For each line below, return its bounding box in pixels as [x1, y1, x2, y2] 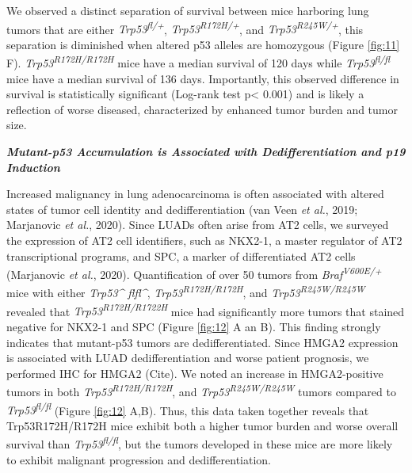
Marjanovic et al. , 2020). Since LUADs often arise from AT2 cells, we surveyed [6, 216, 389, 233]
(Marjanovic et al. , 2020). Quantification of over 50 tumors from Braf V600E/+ [6, 264, 382, 282]
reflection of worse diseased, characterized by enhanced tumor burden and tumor [6, 101, 399, 117]
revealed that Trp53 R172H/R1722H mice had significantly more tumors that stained [6, 300, 405, 319]
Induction [6, 158, 60, 175]
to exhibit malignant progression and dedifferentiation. [6, 451, 271, 467]
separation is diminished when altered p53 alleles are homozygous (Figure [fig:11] [6, 36, 400, 52]
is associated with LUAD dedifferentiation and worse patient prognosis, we [6, 349, 369, 366]
